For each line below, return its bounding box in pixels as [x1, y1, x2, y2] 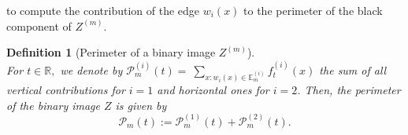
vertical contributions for [6, 82, 125, 97]
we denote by [60, 61, 123, 78]
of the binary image [6, 97, 100, 113]
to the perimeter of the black [243, 2, 383, 18]
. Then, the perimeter [297, 82, 401, 97]
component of [6, 17, 72, 34]
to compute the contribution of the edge [6, 2, 200, 18]
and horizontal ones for [157, 82, 269, 97]
